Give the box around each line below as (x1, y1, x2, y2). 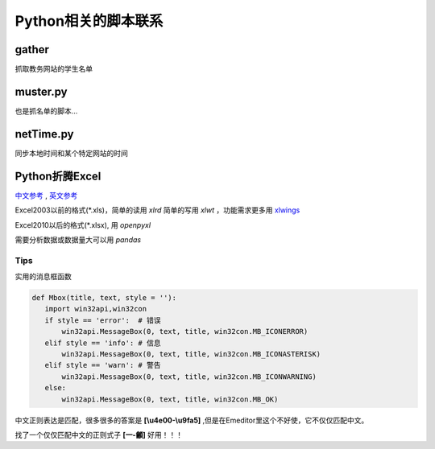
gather (14, 43, 50, 56)
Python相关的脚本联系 (14, 12, 164, 30)
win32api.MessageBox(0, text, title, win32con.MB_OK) (61, 394, 279, 404)
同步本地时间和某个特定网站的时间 (14, 148, 128, 158)
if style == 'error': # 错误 (44, 315, 161, 325)
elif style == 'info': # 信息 (44, 338, 161, 348)
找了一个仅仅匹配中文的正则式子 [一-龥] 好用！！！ (14, 430, 183, 439)
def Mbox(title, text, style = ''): (31, 294, 177, 303)
